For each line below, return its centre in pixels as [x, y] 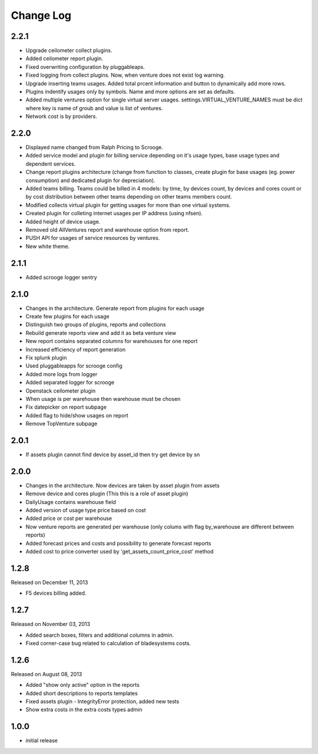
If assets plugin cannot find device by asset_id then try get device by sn [113, 455]
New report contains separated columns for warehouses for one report [112, 341]
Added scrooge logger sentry [61, 277]
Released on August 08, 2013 [47, 674]
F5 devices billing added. [56, 593]
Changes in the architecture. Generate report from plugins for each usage [115, 308]
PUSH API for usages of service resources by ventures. [93, 238]
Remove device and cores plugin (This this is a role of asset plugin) [107, 494]
